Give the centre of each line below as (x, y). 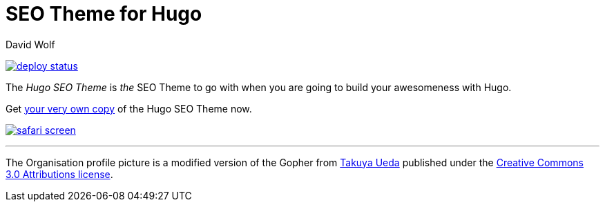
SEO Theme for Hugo (104, 14)
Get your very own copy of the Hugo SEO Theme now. (129, 108)
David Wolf (30, 44)
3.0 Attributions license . (59, 174)
